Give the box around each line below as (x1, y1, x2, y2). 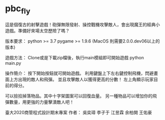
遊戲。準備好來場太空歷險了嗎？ (5, 27, 70, 33)
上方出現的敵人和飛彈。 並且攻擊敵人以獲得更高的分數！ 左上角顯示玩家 (9, 76, 154, 82)
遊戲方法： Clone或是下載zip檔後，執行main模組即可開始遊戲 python (5, 54, 144, 60)
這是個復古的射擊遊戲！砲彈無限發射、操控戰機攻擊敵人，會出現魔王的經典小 (5, 22, 160, 27)
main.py (5, 60, 21, 66)
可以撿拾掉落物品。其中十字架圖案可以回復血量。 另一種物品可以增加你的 (5, 93, 153, 98)
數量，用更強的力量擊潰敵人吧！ (9, 99, 74, 105)
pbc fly (5, 3, 30, 16)
